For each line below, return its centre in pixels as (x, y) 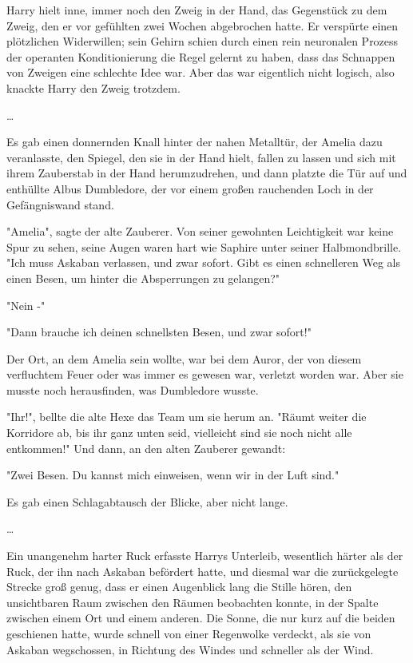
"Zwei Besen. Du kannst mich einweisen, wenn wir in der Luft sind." (173, 475)
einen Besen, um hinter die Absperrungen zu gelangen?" (143, 278)
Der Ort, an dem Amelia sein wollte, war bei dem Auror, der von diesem (184, 358)
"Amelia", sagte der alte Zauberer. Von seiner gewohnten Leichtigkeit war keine (200, 231)
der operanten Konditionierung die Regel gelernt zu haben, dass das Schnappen (201, 56)
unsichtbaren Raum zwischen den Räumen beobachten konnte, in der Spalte (193, 602)
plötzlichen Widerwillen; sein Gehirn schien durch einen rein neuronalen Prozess (203, 41)
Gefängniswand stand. (60, 204)
